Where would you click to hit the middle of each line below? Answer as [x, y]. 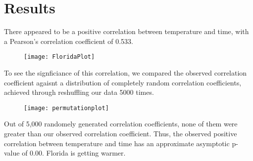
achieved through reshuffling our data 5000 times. [79, 92]
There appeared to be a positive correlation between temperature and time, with [126, 31]
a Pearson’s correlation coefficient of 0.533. [69, 41]
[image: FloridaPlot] [59, 57]
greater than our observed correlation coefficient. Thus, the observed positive [121, 133]
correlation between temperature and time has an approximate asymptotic [117, 143]
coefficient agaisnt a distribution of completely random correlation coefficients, [123, 82]
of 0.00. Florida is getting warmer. [74, 153]
